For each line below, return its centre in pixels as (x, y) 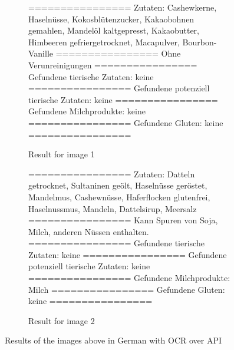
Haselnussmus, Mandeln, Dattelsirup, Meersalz (113, 208)
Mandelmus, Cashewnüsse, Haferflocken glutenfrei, (119, 197)
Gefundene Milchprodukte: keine (87, 111)
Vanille (41, 53)
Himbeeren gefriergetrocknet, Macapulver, (104, 42)
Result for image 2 (62, 320)
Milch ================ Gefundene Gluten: (127, 289)
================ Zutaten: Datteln (112, 174)
